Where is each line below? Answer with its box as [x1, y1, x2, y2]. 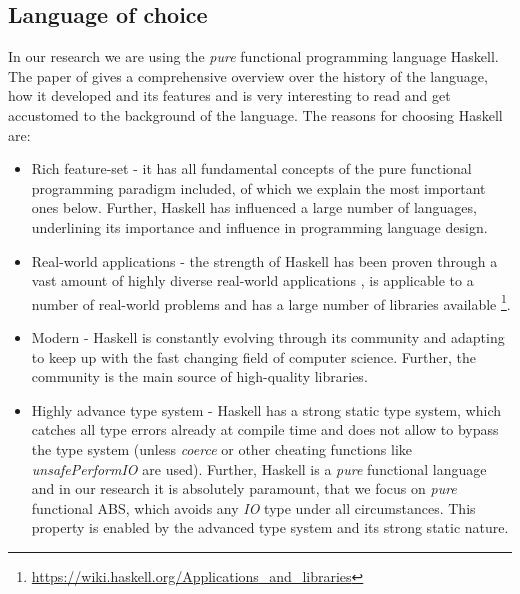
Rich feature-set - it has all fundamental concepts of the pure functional [31, 158, 472, 179]
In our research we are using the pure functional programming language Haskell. [8, 46, 499, 67]
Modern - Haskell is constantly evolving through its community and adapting [31, 326, 505, 347]
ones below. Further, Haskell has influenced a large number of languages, [31, 197, 477, 218]
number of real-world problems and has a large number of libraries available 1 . [31, 290, 511, 314]
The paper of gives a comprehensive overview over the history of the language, [8, 65, 488, 86]
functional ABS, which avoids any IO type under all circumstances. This [31, 497, 476, 518]
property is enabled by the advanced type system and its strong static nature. [31, 517, 509, 538]
